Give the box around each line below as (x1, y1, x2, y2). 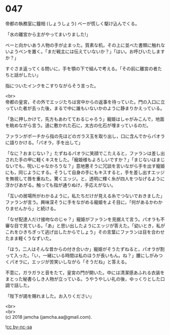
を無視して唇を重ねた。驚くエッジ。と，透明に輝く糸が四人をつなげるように (5, 176, 165, 182)
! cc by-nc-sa (5, 323, 32, 330)
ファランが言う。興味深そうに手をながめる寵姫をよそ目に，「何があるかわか (5, 199, 163, 205)
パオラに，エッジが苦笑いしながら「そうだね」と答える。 (9, 258, 129, 264)
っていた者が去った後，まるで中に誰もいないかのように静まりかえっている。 (5, 105, 165, 111)
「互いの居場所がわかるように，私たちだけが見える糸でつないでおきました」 (5, 192, 165, 198)
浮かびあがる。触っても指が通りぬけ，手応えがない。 (5, 182, 116, 188)
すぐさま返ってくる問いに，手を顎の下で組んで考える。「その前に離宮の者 (5, 65, 158, 72)
